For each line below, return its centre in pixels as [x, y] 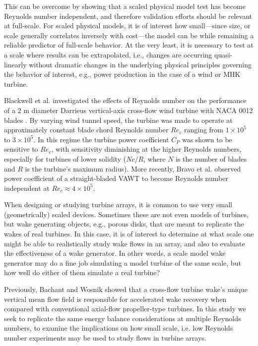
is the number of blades [211, 158]
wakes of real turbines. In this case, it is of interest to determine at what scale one [129, 234]
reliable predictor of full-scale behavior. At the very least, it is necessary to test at [129, 45]
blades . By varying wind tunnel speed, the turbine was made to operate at [118, 120]
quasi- [224, 54]
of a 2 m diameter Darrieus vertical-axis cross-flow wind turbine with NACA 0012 [129, 110]
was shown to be [207, 139]
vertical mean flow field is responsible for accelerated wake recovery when [115, 299]
